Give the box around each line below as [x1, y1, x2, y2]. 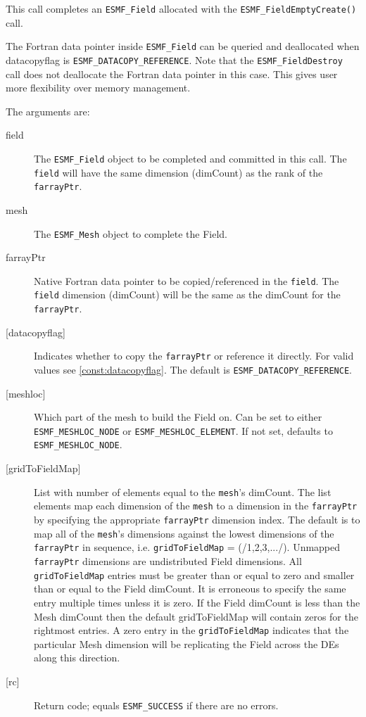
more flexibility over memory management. [6, 80, 191, 95]
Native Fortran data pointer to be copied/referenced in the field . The [34, 273, 339, 288]
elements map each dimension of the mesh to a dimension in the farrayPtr [34, 498, 358, 513]
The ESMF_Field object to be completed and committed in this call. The [34, 151, 347, 165]
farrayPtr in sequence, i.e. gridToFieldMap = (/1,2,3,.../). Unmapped [34, 540, 341, 554]
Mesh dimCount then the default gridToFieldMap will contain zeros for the [34, 609, 358, 623]
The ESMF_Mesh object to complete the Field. [34, 226, 228, 241]
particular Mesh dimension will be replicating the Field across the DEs [34, 636, 339, 651]
